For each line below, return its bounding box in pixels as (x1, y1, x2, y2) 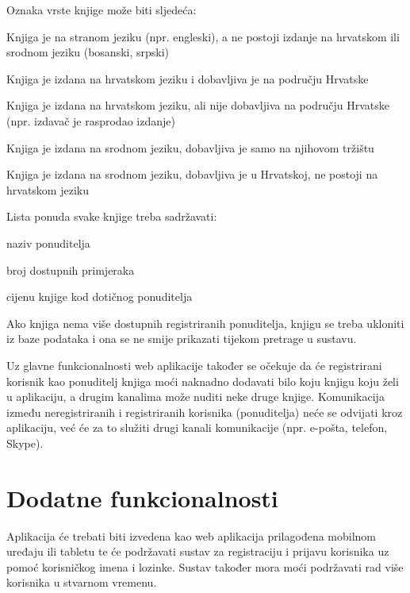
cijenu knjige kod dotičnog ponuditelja (6, 288, 193, 305)
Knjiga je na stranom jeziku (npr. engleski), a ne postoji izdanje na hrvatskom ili (6, 28, 400, 44)
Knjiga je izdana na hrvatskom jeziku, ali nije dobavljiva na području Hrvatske (6, 97, 389, 114)
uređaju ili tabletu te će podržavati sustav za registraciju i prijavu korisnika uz (6, 543, 389, 560)
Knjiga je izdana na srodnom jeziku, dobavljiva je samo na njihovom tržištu (6, 139, 374, 156)
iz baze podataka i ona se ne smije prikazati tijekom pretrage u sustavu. (6, 330, 357, 347)
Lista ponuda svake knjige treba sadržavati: (6, 208, 217, 225)
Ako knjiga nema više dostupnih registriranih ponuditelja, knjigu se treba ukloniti (6, 314, 404, 331)
